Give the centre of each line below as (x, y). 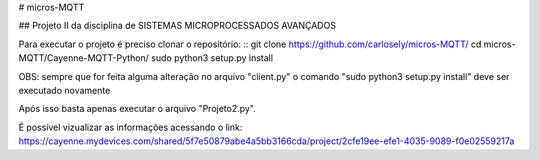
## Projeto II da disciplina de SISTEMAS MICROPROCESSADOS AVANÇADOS (177, 26)
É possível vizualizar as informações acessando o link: (130, 127)
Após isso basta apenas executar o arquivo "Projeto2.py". (137, 109)
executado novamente (64, 90)
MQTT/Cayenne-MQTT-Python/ (84, 58)
